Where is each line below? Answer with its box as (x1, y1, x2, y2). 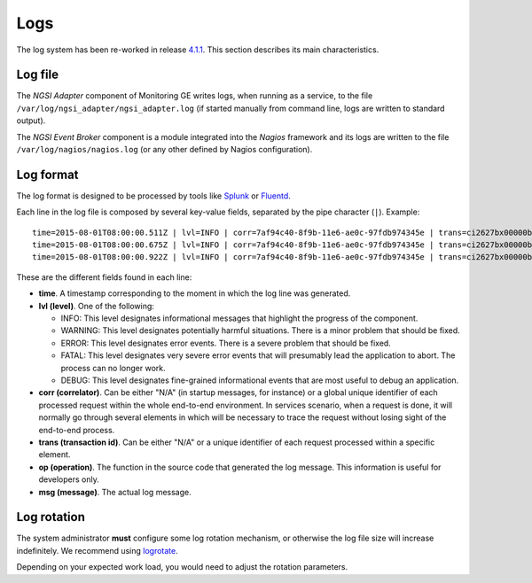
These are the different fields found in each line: (16, 271, 192, 283)
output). (16, 115, 46, 126)
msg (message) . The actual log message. (38, 486, 192, 497)
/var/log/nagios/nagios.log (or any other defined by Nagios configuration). (16, 144, 313, 155)
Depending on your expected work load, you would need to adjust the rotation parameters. (16, 562, 348, 572)
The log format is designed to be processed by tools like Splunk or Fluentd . (16, 190, 292, 201)
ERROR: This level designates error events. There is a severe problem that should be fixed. (60, 338, 392, 348)
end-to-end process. (38, 424, 115, 435)
